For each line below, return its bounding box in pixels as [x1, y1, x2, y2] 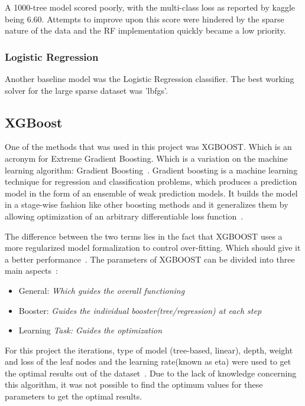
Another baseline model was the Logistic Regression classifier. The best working [5, 73, 294, 84]
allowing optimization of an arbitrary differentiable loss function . [5, 209, 244, 222]
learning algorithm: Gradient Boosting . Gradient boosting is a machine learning [5, 163, 298, 176]
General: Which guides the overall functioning [18, 284, 185, 296]
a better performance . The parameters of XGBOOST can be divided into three [5, 253, 295, 265]
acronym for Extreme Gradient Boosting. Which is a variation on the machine [5, 152, 288, 164]
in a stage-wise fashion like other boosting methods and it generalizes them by [5, 198, 288, 211]
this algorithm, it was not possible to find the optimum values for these [5, 378, 263, 391]
